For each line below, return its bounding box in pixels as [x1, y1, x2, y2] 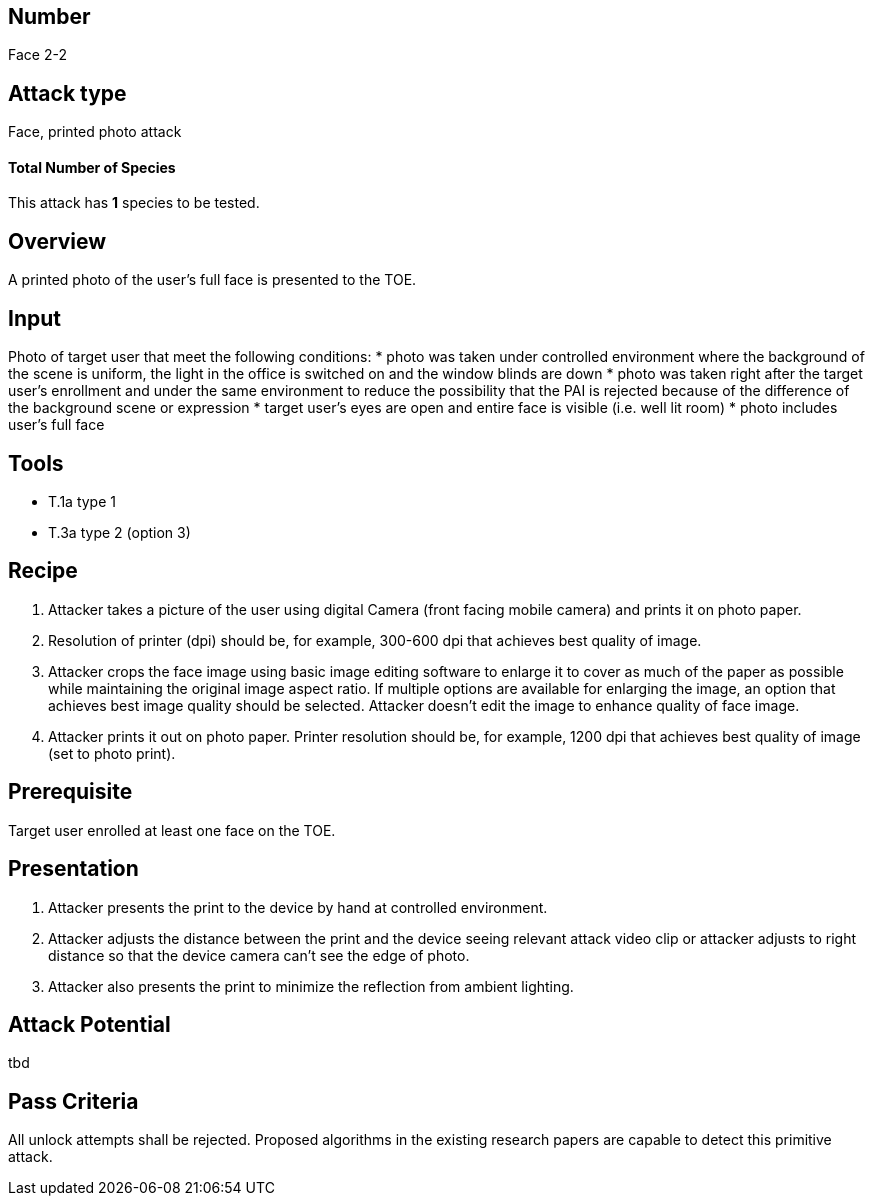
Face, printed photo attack [8, 123, 182, 141]
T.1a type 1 [48, 493, 116, 511]
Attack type [8, 80, 127, 106]
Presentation [8, 856, 139, 882]
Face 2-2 [8, 46, 67, 64]
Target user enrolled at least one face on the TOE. [8, 821, 336, 839]
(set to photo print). [48, 744, 176, 762]
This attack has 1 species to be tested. [8, 194, 260, 212]
